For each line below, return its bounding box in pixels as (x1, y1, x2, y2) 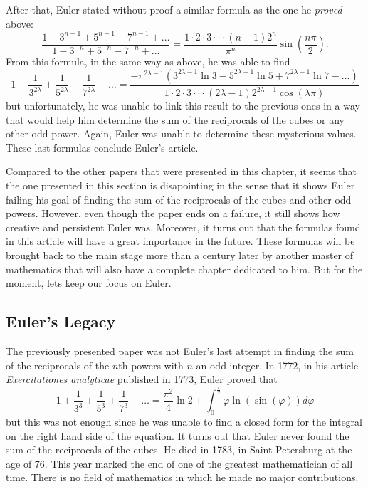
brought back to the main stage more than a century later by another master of (6, 248, 354, 262)
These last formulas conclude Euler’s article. (6, 140, 199, 154)
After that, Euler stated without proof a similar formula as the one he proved (6, 2, 342, 16)
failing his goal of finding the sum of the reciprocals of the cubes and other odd (6, 191, 352, 206)
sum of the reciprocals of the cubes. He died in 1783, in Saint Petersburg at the (6, 442, 352, 457)
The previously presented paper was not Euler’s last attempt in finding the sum (6, 343, 354, 358)
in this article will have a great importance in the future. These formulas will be (6, 233, 355, 248)
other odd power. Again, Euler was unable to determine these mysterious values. (6, 126, 357, 141)
